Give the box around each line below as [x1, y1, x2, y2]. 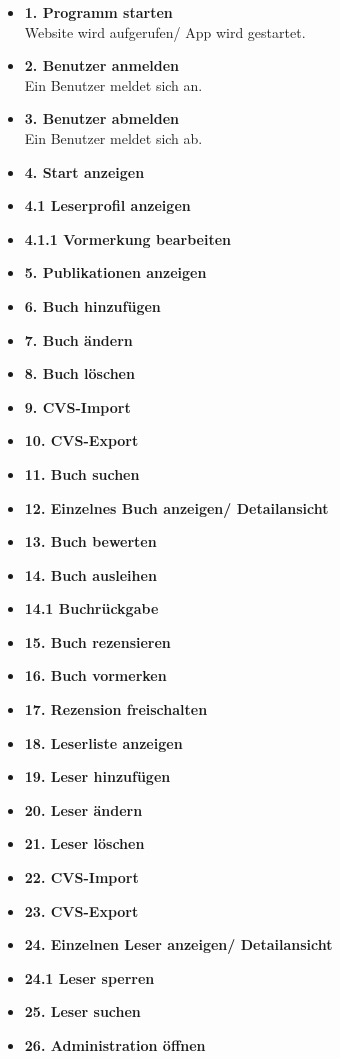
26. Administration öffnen [24, 1035, 206, 1055]
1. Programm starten [24, 2, 173, 22]
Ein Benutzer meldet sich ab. [24, 127, 203, 148]
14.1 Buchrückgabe [24, 598, 159, 619]
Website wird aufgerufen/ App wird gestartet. [24, 21, 306, 42]
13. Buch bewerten [24, 531, 157, 552]
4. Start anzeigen [24, 161, 145, 182]
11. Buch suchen [24, 463, 140, 484]
